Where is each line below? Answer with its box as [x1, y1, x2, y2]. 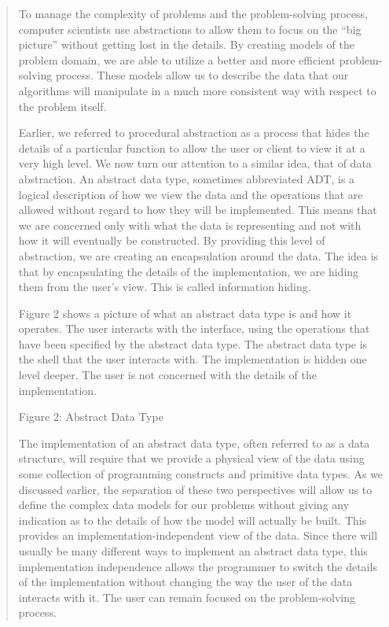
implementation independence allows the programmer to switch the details [18, 558, 377, 574]
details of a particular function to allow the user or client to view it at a [18, 139, 365, 156]
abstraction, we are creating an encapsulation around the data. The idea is [18, 247, 379, 264]
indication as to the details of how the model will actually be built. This [18, 511, 367, 528]
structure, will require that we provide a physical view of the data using [18, 450, 365, 467]
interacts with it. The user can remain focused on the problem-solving [18, 588, 356, 605]
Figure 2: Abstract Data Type [18, 408, 163, 425]
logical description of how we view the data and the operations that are [18, 186, 363, 202]
